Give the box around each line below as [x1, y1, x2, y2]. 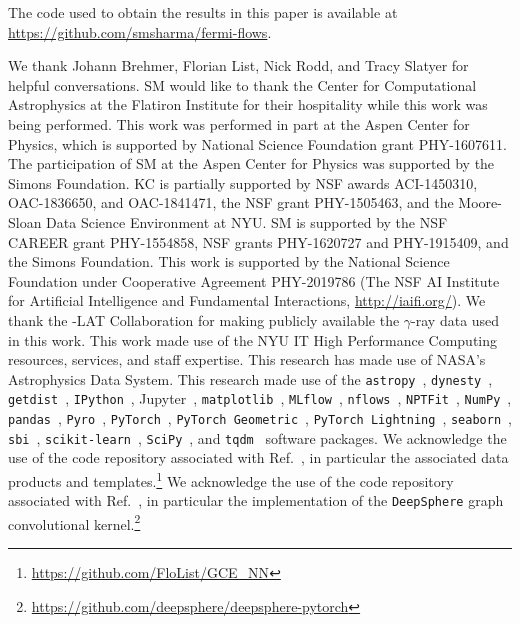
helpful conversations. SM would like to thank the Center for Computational [8, 74, 477, 95]
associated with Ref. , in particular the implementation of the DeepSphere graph [8, 490, 504, 511]
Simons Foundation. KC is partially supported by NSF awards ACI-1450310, [8, 172, 478, 193]
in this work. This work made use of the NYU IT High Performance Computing [8, 329, 498, 350]
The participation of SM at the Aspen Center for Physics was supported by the [8, 153, 495, 174]
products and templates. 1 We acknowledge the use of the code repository [8, 467, 454, 491]
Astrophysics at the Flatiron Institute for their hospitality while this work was [8, 94, 488, 115]
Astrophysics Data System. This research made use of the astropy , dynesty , [8, 368, 493, 389]
